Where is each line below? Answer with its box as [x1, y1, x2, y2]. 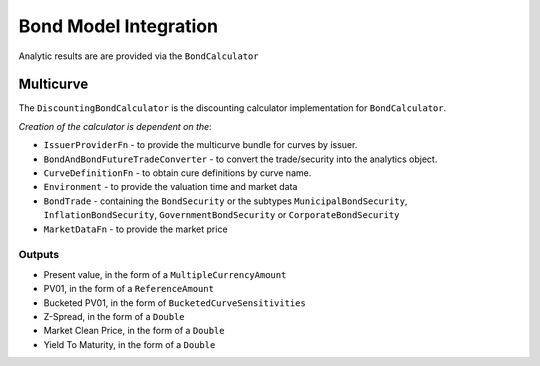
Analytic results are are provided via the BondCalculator [18, 50, 259, 62]
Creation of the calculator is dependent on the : [18, 120, 212, 132]
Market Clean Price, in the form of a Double [43, 325, 225, 337]
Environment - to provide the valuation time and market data [43, 181, 298, 193]
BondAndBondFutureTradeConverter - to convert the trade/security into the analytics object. [43, 153, 438, 165]
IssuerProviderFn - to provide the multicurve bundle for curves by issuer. [43, 139, 358, 151]
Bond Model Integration [18, 15, 219, 37]
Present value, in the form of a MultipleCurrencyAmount [43, 268, 287, 280]
